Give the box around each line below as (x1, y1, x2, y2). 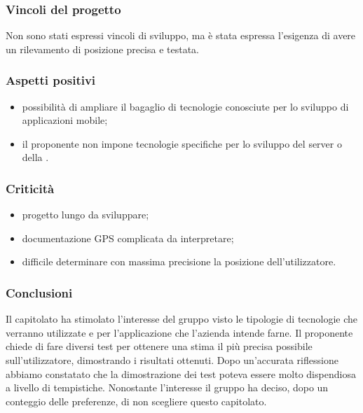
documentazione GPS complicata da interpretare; (22, 230, 234, 245)
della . (22, 150, 49, 164)
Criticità (6, 179, 55, 197)
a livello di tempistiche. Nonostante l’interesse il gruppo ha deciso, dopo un (6, 380, 329, 395)
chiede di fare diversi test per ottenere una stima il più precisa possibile (6, 339, 313, 353)
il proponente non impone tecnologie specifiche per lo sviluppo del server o (22, 136, 342, 150)
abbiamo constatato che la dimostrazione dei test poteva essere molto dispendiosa (6, 366, 356, 381)
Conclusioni (6, 283, 73, 301)
